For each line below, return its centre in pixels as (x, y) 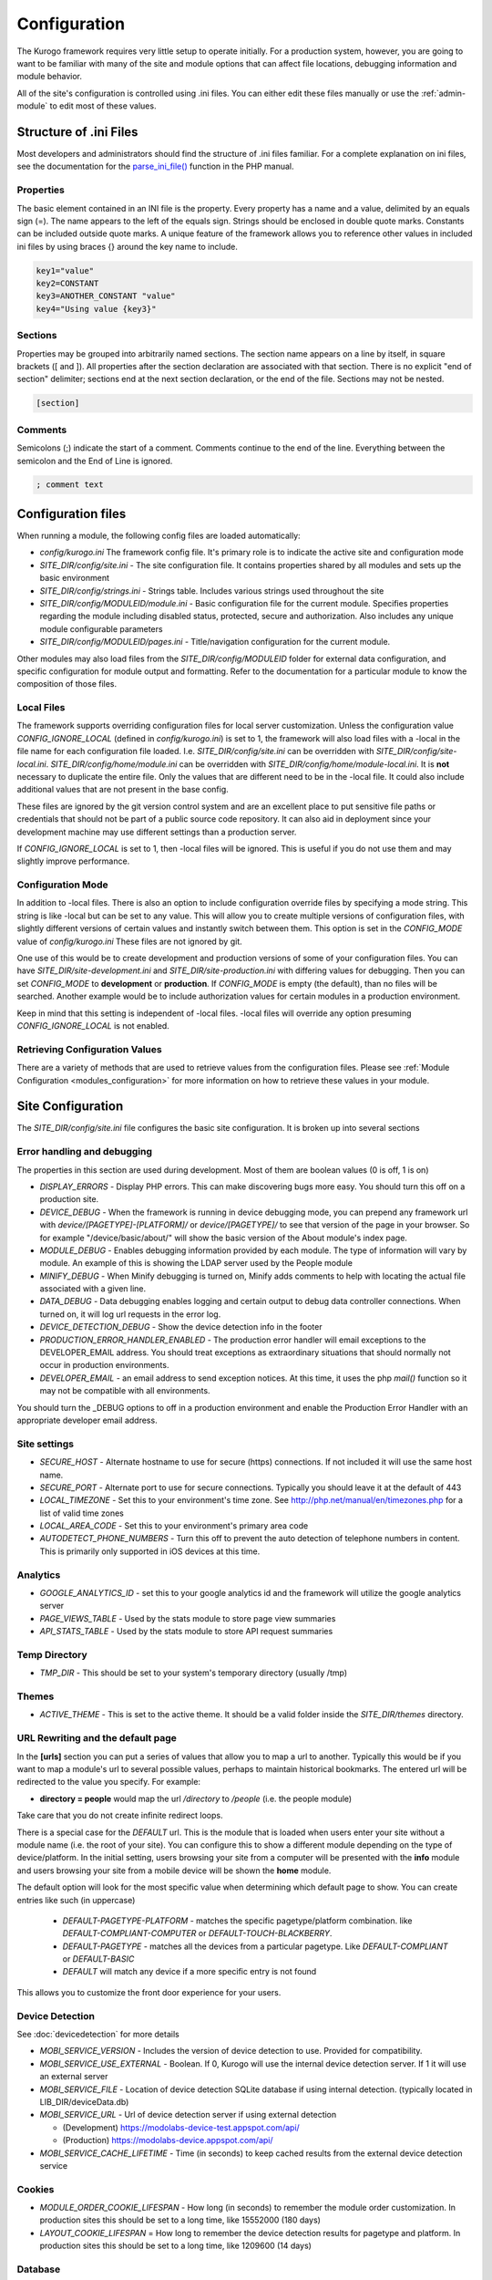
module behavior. (49, 77)
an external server (74, 2077)
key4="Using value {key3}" (96, 309)
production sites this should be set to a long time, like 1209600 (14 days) (175, 2246)
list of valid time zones (82, 1513)
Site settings (46, 1444)
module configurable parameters (101, 628)
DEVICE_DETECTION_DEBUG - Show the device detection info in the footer (181, 1327)
